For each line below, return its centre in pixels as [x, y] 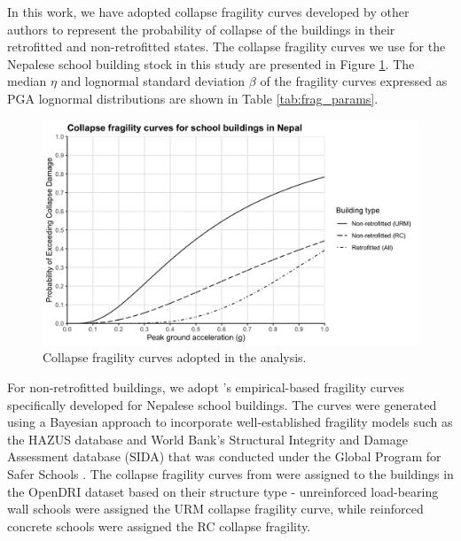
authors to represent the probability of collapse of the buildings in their [201, 29]
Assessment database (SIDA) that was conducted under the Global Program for [224, 456]
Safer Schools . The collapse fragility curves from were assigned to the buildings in [230, 473]
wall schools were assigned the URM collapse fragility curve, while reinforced [215, 509]
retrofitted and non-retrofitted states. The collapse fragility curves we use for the [227, 46]
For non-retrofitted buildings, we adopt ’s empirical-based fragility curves [206, 386]
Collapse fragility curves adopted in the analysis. [175, 357]
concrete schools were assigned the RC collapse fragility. [159, 526]
